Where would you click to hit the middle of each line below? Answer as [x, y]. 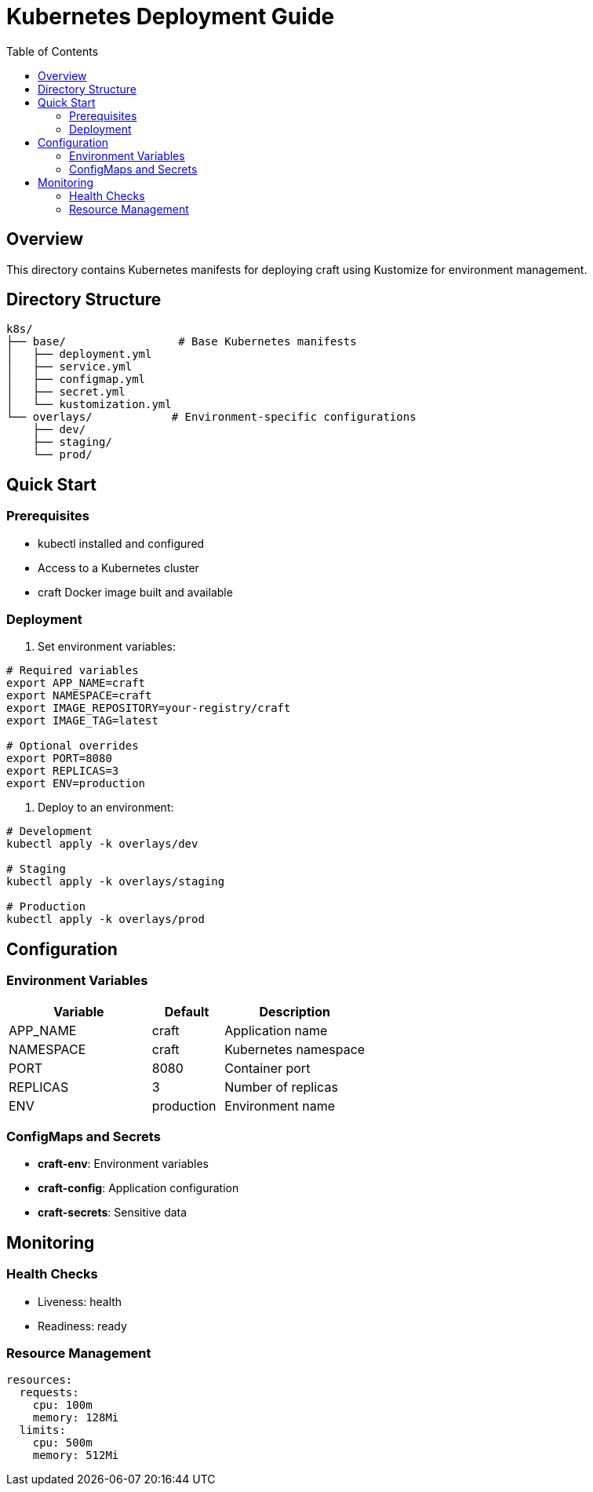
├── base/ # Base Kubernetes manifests [182, 342]
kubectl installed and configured [121, 543]
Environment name [280, 1105]
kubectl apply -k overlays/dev [102, 844]
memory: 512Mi [76, 1456]
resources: [40, 1380]
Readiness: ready [82, 1326]
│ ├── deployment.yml [79, 354]
